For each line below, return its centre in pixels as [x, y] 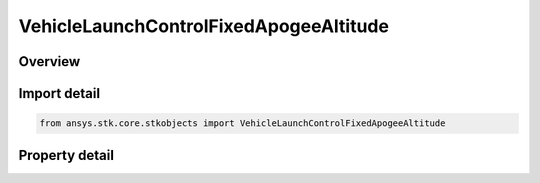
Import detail [59, 93]
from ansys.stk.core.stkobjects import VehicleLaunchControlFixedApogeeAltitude [242, 123]
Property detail [66, 155]
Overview [49, 61]
